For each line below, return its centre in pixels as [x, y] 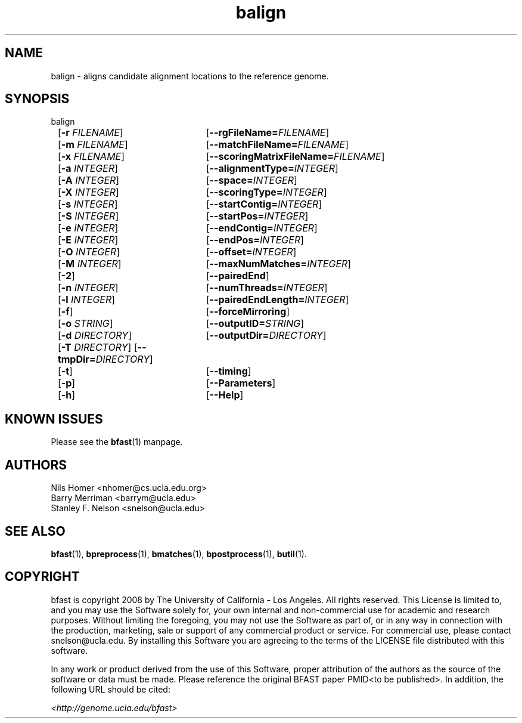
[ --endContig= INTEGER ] [262, 228]
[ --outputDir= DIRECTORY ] [266, 336]
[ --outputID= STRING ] [255, 324]
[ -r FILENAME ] [90, 133]
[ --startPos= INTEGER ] [257, 216]
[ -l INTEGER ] [86, 300]
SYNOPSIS [37, 99]
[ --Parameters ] [241, 383]
